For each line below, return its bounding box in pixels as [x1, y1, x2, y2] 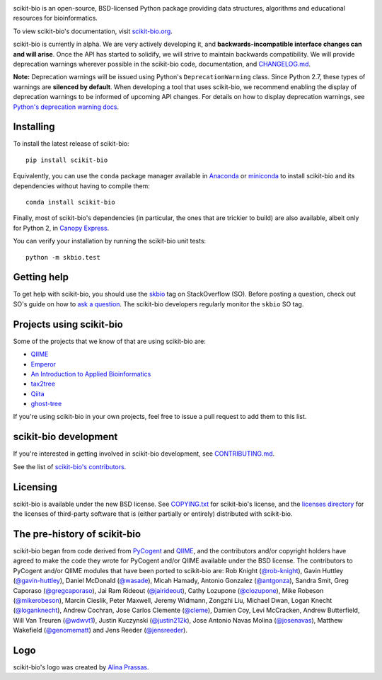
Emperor [30, 359, 57, 368]
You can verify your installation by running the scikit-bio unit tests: [13, 237, 207, 246]
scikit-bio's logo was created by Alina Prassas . [13, 663, 149, 672]
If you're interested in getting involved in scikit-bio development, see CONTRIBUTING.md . [13, 449, 275, 458]
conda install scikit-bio [25, 198, 116, 206]
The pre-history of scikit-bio [13, 528, 141, 540]
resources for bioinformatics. [13, 14, 98, 23]
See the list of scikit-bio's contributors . [13, 462, 127, 471]
